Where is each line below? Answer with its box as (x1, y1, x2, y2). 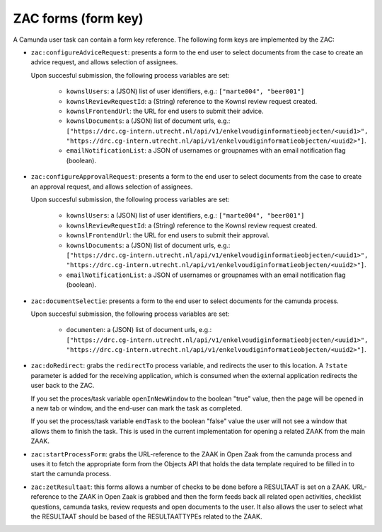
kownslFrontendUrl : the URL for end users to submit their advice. (66, 107, 265, 115)
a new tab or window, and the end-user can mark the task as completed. (30, 404, 243, 413)
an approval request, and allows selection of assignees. (30, 182, 193, 191)
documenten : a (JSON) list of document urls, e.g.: (66, 326, 212, 334)
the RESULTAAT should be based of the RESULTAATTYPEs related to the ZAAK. (30, 512, 262, 521)
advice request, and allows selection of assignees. (30, 58, 178, 66)
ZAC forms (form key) (13, 11, 144, 26)
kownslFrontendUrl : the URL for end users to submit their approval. (66, 231, 270, 240)
